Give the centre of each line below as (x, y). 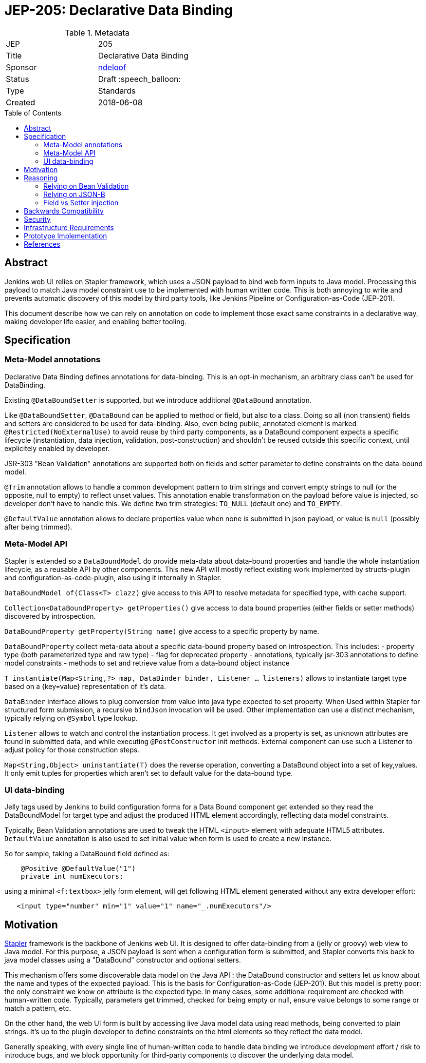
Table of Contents (33, 113)
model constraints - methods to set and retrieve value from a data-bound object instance (147, 663)
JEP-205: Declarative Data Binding (119, 10)
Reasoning (41, 177)
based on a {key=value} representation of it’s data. (85, 686)
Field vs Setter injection (81, 202)
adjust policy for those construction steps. (72, 749)
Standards (117, 90)
